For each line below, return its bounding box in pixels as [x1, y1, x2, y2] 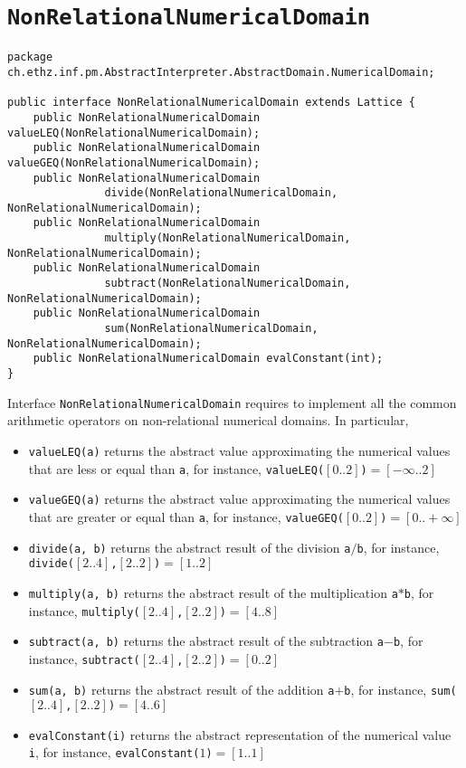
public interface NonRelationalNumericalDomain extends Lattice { [7, 96, 416, 109]
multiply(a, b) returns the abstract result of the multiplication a [28, 583, 398, 602]
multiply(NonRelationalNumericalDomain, [104, 232, 351, 245]
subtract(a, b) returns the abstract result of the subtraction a [28, 631, 384, 650]
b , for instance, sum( [344, 679, 457, 698]
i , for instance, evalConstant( [28, 743, 200, 762]
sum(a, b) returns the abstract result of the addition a [28, 679, 335, 698]
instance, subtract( [28, 649, 140, 668]
